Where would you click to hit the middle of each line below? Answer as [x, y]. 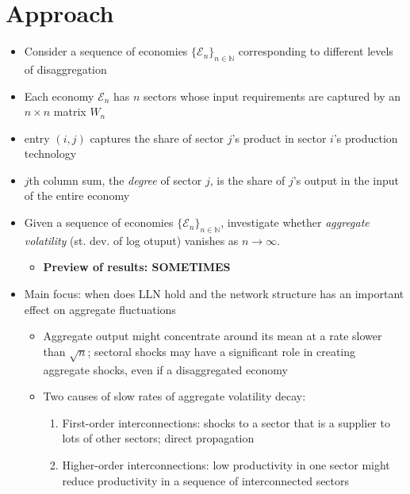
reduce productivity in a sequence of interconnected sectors [206, 480]
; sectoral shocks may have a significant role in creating [222, 351]
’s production [366, 138]
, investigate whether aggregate [295, 222]
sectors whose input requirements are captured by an [272, 96]
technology [50, 153]
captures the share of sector [157, 138]
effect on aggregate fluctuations [100, 309]
